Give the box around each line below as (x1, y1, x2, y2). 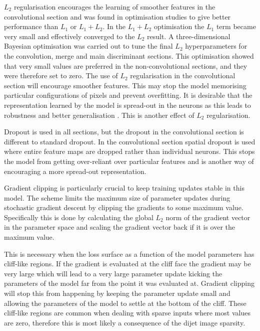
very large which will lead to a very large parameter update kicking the (4, 268, 222, 278)
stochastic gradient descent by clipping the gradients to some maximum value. (4, 202, 243, 213)
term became (216, 21, 256, 32)
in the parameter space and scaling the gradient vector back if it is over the (4, 222, 235, 232)
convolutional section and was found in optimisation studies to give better (4, 11, 231, 22)
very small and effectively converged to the (4, 31, 135, 41)
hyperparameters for (185, 41, 247, 51)
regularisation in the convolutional (130, 70, 235, 81)
